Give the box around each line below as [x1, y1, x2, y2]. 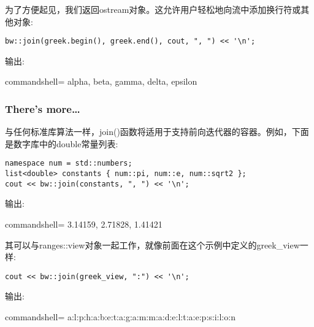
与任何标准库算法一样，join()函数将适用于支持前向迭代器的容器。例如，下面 [5, 125, 309, 138]
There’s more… [5, 101, 80, 116]
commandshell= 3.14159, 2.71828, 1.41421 [5, 218, 163, 230]
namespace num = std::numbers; [5, 159, 132, 168]
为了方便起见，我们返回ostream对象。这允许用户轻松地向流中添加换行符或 [5, 3, 301, 15]
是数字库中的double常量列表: [5, 137, 118, 150]
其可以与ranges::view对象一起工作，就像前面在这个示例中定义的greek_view [5, 238, 300, 251]
